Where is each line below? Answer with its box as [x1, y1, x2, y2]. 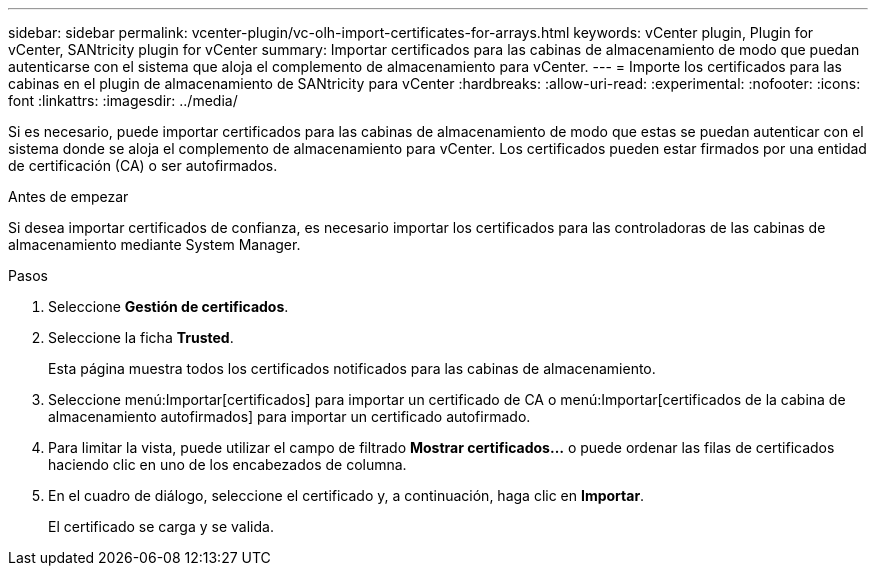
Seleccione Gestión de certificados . [48, 298, 289, 315]
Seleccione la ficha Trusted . [48, 329, 234, 346]
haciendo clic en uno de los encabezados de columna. [48, 456, 407, 473]
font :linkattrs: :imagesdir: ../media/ [8, 92, 238, 109]
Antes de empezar [8, 188, 129, 205]
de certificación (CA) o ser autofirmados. [8, 157, 278, 174]
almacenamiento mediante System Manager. [8, 236, 301, 253]
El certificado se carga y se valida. [48, 518, 274, 535]
